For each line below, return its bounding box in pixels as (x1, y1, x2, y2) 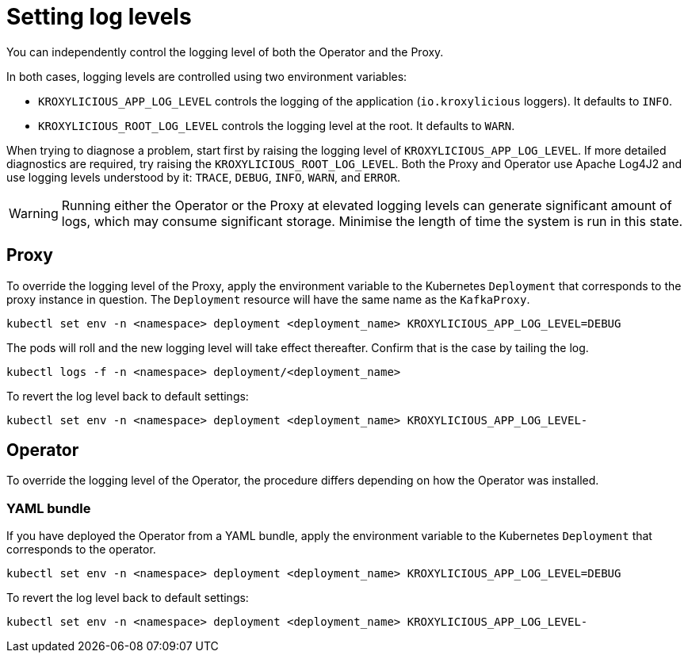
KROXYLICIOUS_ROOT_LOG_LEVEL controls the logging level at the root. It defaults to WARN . (38, 118, 515, 132)
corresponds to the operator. (6, 542, 156, 557)
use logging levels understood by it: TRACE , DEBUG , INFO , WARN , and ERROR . (6, 170, 400, 184)
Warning (9, 205, 59, 221)
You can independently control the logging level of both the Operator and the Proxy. (6, 44, 444, 59)
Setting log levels (6, 3, 192, 30)
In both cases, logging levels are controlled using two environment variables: (6, 69, 407, 83)
